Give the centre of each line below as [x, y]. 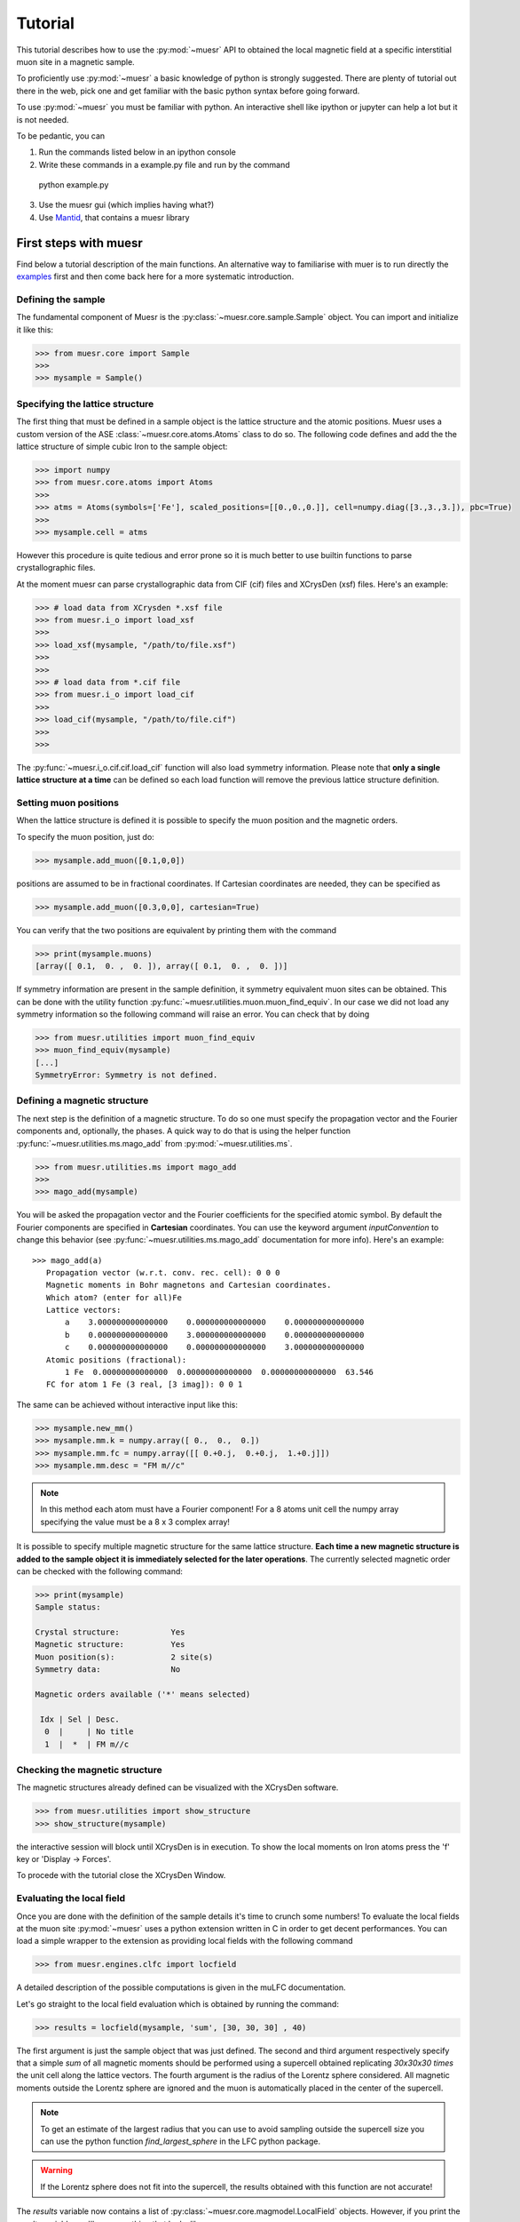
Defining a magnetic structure [83, 1100]
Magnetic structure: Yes [110, 1645]
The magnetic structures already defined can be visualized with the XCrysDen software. [177, 1787]
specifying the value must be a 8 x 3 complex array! [135, 1522]
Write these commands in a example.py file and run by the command [164, 164]
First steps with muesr [80, 243]
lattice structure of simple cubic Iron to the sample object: [122, 446]
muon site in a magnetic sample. [75, 61]
